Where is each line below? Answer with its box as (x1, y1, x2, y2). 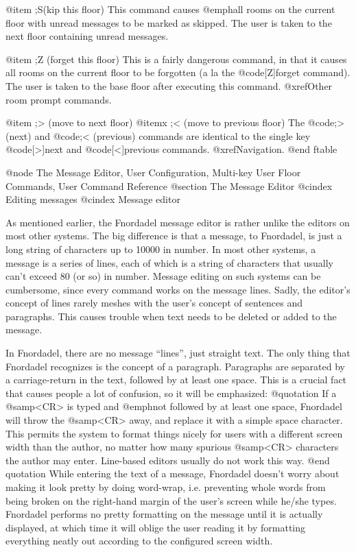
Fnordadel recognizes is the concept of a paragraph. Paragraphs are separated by (5, 359, 345, 373)
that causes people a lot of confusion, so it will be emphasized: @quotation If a (5, 385, 337, 400)
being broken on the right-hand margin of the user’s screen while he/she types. (5, 493, 337, 507)
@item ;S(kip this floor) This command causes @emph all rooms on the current (5, 2, 335, 16)
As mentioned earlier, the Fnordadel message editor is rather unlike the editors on (5, 215, 350, 229)
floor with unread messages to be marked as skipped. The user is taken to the (5, 15, 332, 29)
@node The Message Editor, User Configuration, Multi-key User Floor (5, 165, 301, 179)
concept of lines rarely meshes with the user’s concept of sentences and (5, 296, 303, 310)
